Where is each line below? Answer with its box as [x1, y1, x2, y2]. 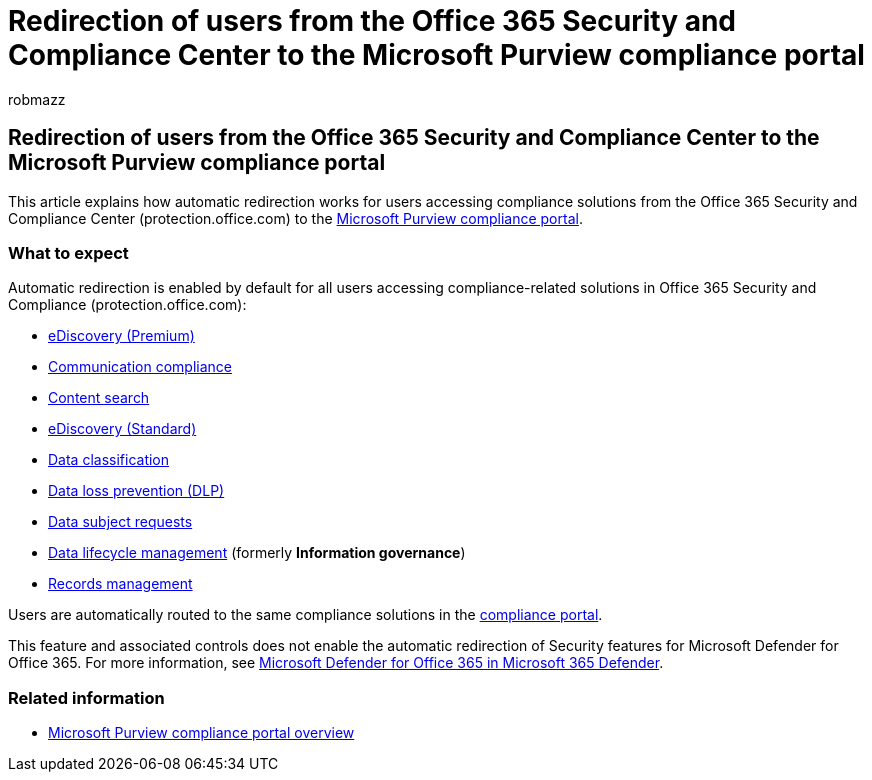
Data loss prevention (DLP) [48, 482, 225, 500]
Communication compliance [48, 358, 232, 376]
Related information [8, 687, 165, 708]
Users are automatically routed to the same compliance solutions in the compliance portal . [8, 606, 603, 624]
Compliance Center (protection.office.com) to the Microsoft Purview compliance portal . [8, 209, 583, 227]
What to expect [8, 242, 129, 263]
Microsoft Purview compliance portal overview [48, 724, 355, 742]
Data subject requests [48, 513, 193, 531]
